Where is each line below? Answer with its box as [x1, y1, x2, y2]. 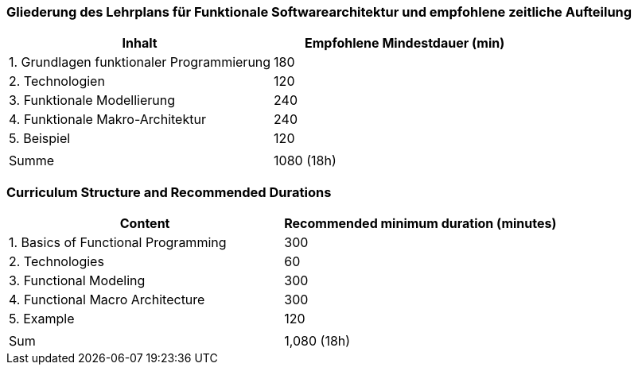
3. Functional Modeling [9, 272, 146, 289]
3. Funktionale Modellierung [9, 92, 175, 109]
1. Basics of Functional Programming [9, 234, 227, 251]
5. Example [9, 311, 75, 327]
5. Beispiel [9, 130, 71, 147]
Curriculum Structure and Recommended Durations [6, 184, 332, 200]
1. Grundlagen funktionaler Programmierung [9, 54, 271, 71]
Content [119, 215, 170, 232]
